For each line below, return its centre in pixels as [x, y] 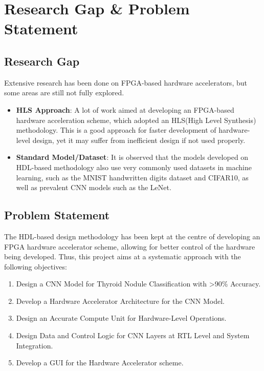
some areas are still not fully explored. [64, 92]
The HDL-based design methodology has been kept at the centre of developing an [132, 236]
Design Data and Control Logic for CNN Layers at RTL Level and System [133, 335]
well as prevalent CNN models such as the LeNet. [94, 187]
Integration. [35, 345]
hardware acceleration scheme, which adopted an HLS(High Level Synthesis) [136, 120]
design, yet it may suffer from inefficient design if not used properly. [139, 140]
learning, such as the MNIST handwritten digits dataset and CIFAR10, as [132, 177]
